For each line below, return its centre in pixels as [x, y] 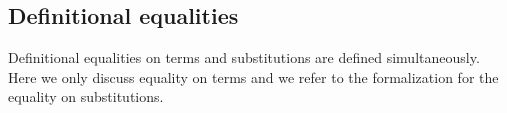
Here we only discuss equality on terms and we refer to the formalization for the [253, 76]
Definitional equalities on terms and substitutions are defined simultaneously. [244, 57]
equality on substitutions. [86, 96]
